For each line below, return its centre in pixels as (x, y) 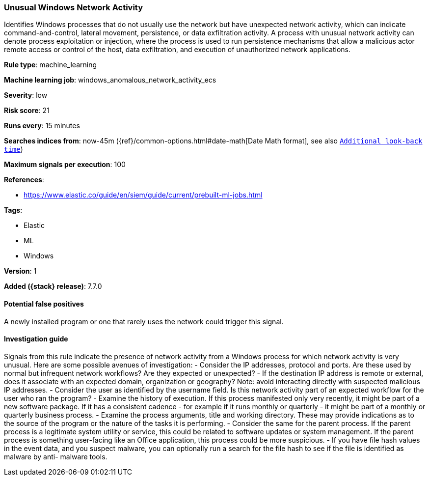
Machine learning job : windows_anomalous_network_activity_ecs (110, 80)
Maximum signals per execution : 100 (65, 165)
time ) (13, 149)
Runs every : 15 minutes (42, 126)
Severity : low (26, 95)
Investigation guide (36, 339)
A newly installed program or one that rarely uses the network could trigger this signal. (144, 321)
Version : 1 (20, 271)
